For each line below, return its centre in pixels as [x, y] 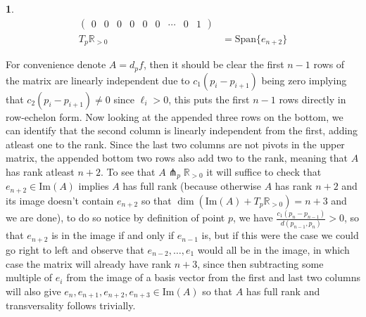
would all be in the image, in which [273, 249]
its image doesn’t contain [60, 200]
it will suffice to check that [264, 171]
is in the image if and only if [113, 235]
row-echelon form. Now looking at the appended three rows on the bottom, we [175, 116]
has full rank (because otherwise [192, 186]
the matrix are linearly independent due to [98, 80]
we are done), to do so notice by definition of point [115, 218]
